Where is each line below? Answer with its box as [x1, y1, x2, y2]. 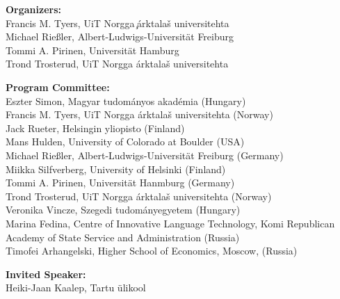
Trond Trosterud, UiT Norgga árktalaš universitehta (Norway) [6, 188, 272, 203]
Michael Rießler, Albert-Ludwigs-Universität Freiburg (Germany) [6, 147, 284, 162]
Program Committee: [6, 79, 110, 94]
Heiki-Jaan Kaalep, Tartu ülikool [6, 280, 146, 295]
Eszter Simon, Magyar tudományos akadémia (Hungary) [6, 93, 246, 108]
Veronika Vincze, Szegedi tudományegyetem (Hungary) [6, 202, 241, 217]
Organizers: [6, 2, 62, 16]
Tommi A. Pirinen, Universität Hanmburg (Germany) [6, 175, 235, 190]
